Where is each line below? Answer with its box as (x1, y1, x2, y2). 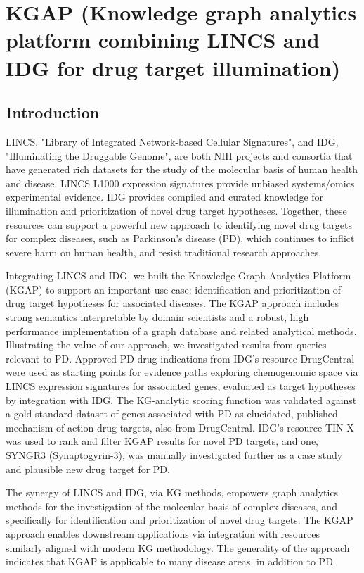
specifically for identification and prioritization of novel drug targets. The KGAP (6, 512, 353, 527)
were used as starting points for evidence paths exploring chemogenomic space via (6, 365, 358, 379)
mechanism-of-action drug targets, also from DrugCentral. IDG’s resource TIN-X (6, 420, 354, 434)
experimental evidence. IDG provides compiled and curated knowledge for (6, 189, 324, 204)
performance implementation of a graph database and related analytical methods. (6, 323, 357, 338)
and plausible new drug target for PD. (6, 461, 170, 476)
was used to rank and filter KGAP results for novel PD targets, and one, (6, 434, 318, 448)
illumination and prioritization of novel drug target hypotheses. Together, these (6, 203, 347, 218)
